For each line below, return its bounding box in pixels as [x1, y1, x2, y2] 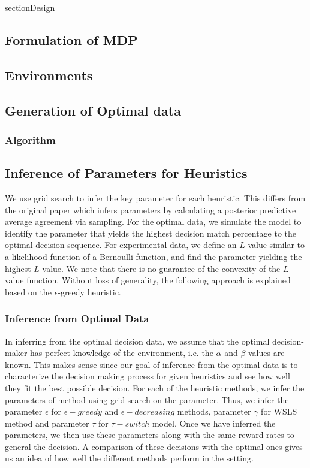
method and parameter [5, 416, 89, 429]
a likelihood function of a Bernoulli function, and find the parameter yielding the [5, 250, 302, 262]
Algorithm [5, 132, 56, 147]
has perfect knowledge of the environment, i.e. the [30, 346, 213, 359]
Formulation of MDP [5, 30, 138, 49]
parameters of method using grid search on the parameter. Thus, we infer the [5, 393, 289, 406]
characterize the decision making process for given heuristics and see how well [5, 370, 290, 382]
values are [248, 346, 285, 359]
